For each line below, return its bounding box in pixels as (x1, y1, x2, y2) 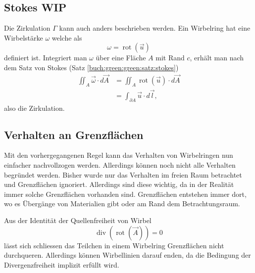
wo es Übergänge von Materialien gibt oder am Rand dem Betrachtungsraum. (4, 198, 240, 209)
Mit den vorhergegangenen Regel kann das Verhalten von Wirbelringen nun (4, 150, 233, 160)
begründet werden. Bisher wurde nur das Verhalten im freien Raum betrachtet (4, 169, 242, 180)
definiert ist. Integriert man (4, 52, 87, 63)
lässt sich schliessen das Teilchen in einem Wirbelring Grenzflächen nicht (4, 240, 224, 250)
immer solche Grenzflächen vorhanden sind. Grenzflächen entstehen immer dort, (4, 188, 247, 199)
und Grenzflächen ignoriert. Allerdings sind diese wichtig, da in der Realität (4, 179, 234, 189)
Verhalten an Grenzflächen (4, 127, 144, 142)
